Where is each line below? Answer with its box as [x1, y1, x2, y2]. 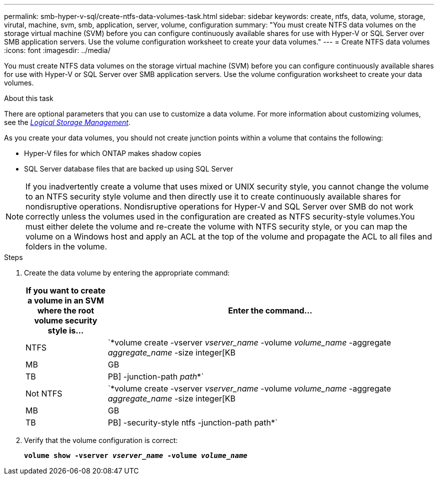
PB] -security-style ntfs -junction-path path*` [107, 417, 278, 427]
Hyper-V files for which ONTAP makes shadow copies [24, 149, 201, 157]
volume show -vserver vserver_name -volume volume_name [24, 451, 247, 459]
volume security [34, 315, 97, 325]
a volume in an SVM [27, 295, 104, 305]
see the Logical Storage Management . [4, 118, 130, 126]
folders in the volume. [25, 241, 107, 251]
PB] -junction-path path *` [107, 371, 204, 381]
